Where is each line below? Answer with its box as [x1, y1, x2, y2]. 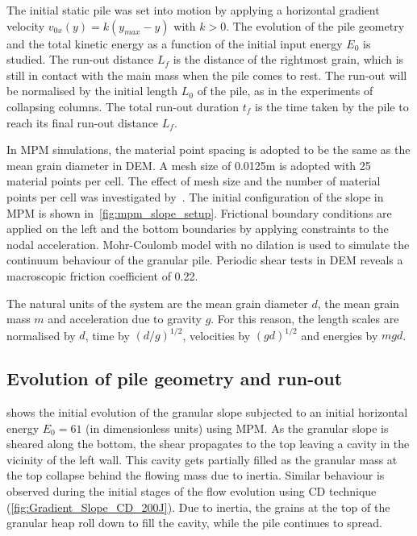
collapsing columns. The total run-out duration [6, 98, 240, 114]
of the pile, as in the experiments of [197, 82, 373, 99]
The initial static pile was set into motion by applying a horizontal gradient [6, 2, 380, 18]
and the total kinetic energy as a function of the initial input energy [6, 35, 343, 52]
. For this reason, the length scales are [211, 310, 399, 327]
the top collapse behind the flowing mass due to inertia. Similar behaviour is [6, 467, 385, 484]
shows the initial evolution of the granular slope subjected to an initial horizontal [6, 403, 408, 420]
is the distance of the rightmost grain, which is [173, 51, 404, 68]
